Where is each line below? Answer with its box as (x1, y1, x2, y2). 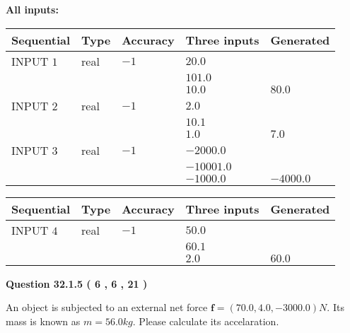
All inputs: (6, 2, 59, 16)
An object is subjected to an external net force (6, 300, 208, 315)
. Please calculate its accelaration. (132, 313, 279, 328)
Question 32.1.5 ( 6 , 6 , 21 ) (6, 276, 148, 291)
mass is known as (6, 313, 81, 328)
